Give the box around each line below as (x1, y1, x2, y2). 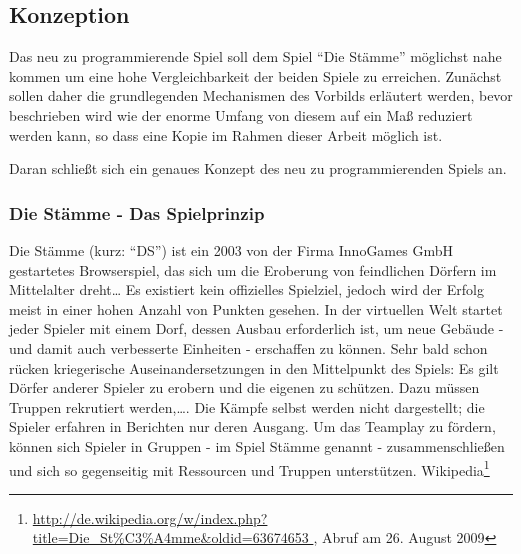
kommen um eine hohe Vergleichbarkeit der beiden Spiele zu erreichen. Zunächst (9, 65, 502, 86)
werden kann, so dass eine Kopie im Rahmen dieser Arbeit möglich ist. (9, 124, 443, 145)
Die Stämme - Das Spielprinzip (9, 200, 265, 225)
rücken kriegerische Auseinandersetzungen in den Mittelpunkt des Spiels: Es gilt (9, 357, 499, 378)
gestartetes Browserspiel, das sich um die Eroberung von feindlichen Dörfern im (9, 259, 497, 280)
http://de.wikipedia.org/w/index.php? (32, 507, 268, 528)
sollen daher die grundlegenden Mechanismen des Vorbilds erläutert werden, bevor (9, 85, 513, 106)
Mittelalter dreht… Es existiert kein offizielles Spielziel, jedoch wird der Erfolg (9, 279, 484, 300)
